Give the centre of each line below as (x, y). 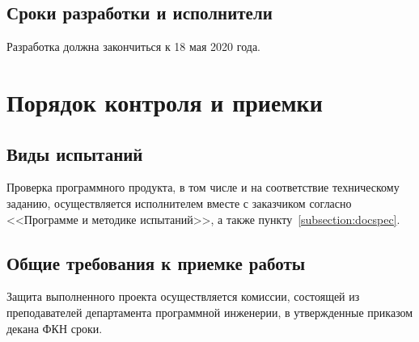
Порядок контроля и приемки (165, 101)
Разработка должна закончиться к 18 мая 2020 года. (133, 46)
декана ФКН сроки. (55, 328)
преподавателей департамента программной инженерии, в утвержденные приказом (210, 312)
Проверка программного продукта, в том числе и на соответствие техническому (203, 187)
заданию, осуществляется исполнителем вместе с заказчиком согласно (179, 203)
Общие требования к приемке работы (156, 262)
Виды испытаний (75, 153)
